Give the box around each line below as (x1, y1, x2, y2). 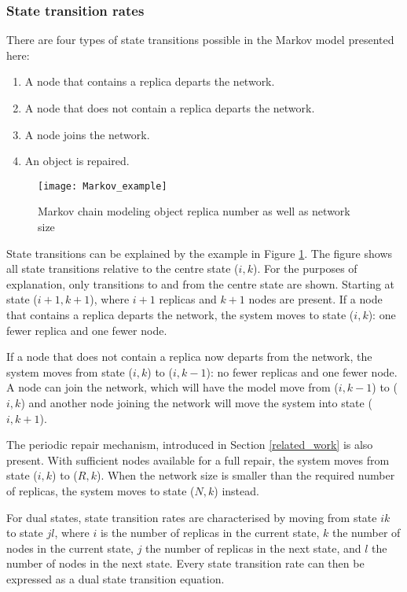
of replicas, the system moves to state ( (6, 482, 195, 498)
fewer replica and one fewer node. (6, 322, 167, 338)
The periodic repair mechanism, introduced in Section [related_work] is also (6, 436, 373, 453)
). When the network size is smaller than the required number (96, 467, 395, 484)
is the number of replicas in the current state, (100, 524, 320, 541)
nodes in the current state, (6, 539, 134, 556)
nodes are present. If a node (248, 291, 383, 307)
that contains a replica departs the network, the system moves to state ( (6, 307, 354, 322)
